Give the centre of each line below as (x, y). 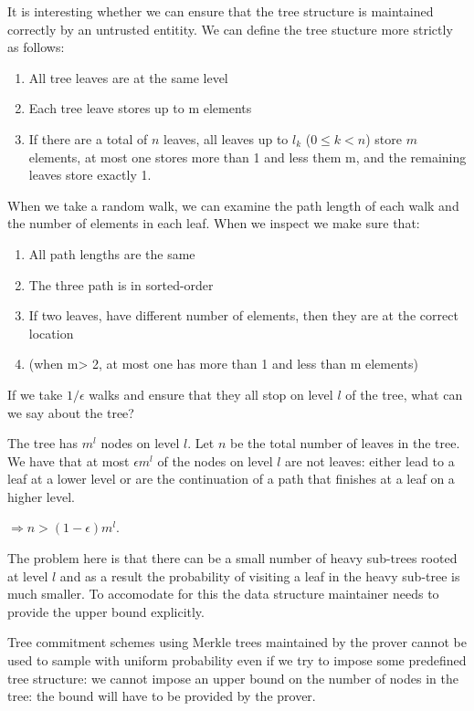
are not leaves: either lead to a (370, 460)
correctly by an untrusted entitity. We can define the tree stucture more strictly (230, 29)
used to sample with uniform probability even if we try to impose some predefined (237, 660)
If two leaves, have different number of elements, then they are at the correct (243, 315)
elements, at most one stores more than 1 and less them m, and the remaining (248, 157)
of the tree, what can (404, 394)
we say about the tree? (71, 412)
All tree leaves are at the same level (128, 77)
